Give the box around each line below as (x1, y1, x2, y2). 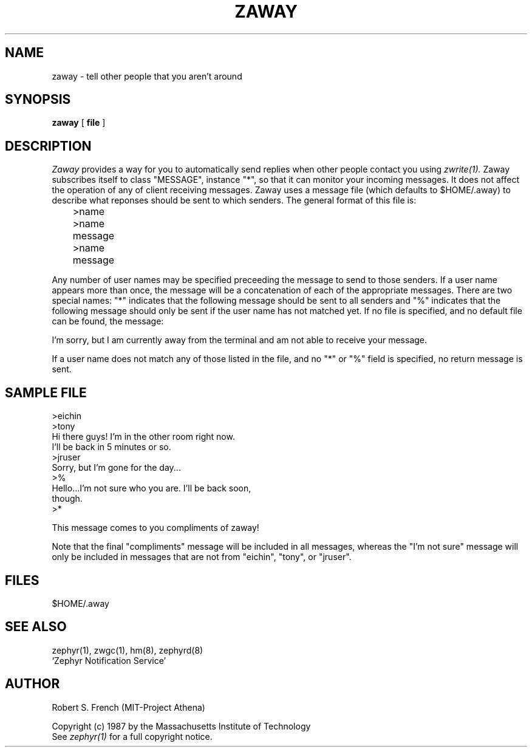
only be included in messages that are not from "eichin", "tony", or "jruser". (52, 552, 352, 562)
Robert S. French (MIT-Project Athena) (52, 702, 205, 713)
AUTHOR (5, 676, 60, 692)
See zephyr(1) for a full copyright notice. (52, 731, 213, 742)
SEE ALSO (5, 619, 67, 635)
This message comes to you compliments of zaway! (52, 522, 259, 533)
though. (52, 493, 83, 504)
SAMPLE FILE (5, 385, 87, 400)
